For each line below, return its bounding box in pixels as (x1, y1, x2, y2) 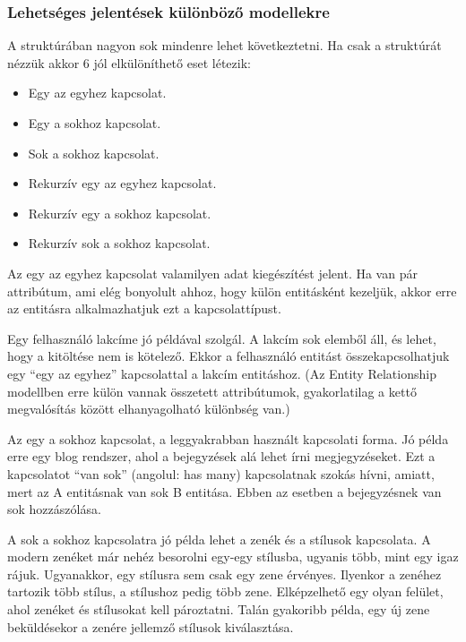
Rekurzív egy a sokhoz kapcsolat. (28, 203, 211, 222)
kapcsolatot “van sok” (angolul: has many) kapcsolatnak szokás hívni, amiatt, (7, 464, 435, 483)
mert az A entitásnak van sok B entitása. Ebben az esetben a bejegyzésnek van (7, 482, 442, 501)
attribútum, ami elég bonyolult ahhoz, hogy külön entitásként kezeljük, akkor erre (7, 281, 457, 300)
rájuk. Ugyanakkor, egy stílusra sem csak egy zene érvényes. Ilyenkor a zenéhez (7, 564, 442, 583)
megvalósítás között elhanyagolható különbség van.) (7, 399, 290, 418)
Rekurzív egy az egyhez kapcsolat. (28, 174, 217, 193)
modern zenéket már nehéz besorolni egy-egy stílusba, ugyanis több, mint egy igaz (7, 547, 459, 566)
